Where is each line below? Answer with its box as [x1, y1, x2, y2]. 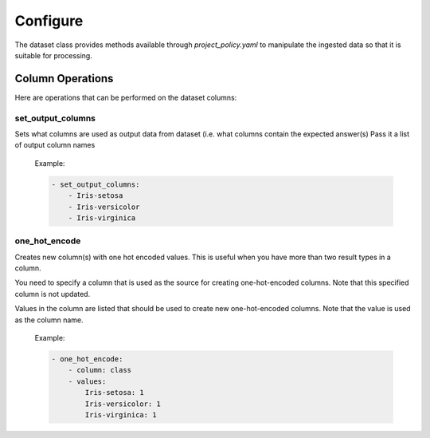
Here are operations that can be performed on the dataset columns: [14, 93, 237, 102]
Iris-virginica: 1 [84, 410, 157, 419]
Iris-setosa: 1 [84, 388, 145, 397]
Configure [14, 12, 84, 30]
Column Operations [14, 72, 114, 85]
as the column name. [14, 315, 84, 325]
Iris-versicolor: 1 [84, 399, 161, 408]
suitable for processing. [14, 50, 93, 60]
